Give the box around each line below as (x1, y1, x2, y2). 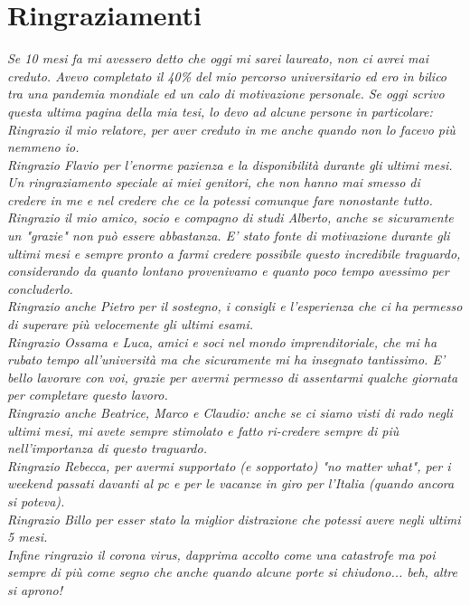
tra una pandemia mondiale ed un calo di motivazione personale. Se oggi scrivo (7, 84, 445, 103)
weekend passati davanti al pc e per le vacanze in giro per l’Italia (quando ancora (7, 474, 455, 493)
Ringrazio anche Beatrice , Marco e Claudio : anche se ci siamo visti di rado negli (7, 403, 453, 421)
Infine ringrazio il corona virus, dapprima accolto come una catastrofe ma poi (7, 544, 436, 563)
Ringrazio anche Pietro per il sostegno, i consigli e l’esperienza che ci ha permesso (7, 297, 463, 316)
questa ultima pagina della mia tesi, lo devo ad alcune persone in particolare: (7, 101, 433, 120)
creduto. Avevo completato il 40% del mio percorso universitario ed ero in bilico (7, 66, 447, 85)
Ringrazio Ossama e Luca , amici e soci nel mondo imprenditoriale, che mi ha (7, 332, 437, 351)
